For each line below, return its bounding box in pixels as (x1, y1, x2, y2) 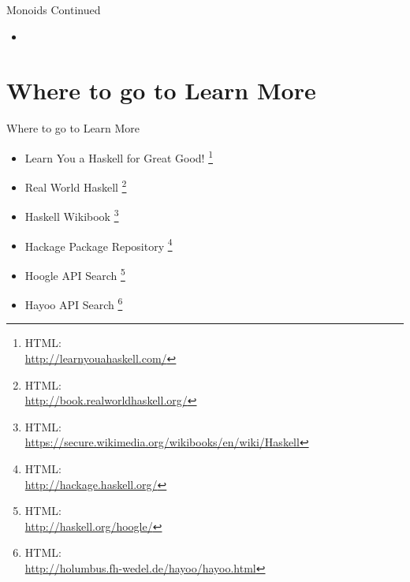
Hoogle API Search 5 (24, 264, 125, 283)
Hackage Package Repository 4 (24, 235, 173, 254)
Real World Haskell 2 (24, 177, 127, 195)
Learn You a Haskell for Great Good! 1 (24, 147, 214, 166)
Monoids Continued (6, 2, 101, 17)
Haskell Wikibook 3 (24, 206, 119, 225)
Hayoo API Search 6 (24, 294, 123, 312)
